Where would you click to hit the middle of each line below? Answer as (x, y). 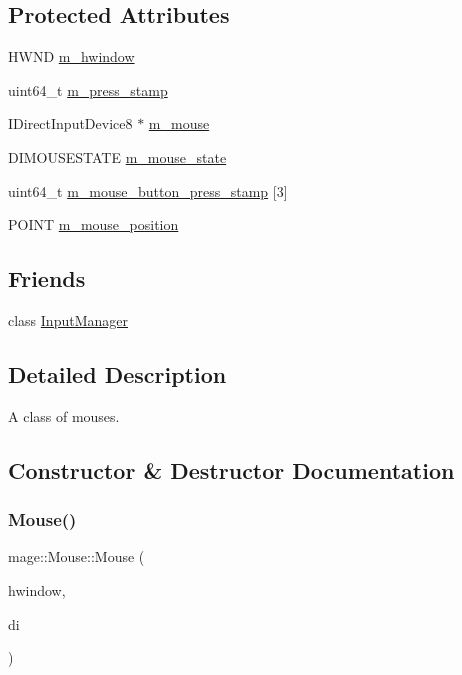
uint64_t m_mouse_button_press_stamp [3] (148, 190)
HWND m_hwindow (71, 56)
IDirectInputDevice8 (70, 123)
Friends (47, 278)
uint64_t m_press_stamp (88, 89)
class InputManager (68, 319)
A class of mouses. (64, 415)
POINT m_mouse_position (93, 224)
